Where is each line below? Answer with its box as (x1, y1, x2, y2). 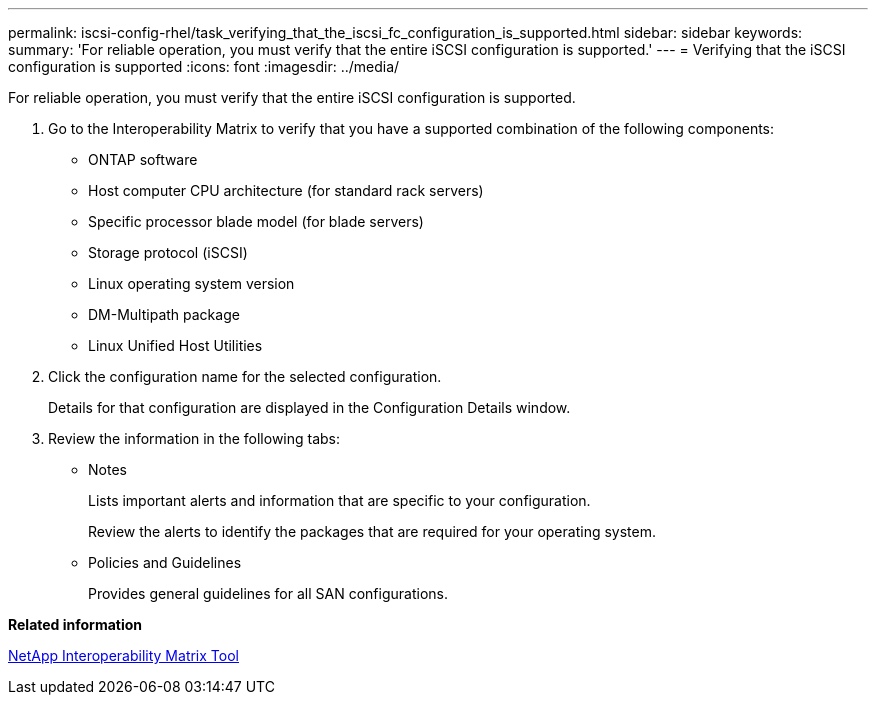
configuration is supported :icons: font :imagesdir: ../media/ (8, 58, 400, 75)
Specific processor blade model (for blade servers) (88, 213, 424, 230)
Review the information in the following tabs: (48, 430, 341, 447)
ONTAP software (88, 151, 198, 168)
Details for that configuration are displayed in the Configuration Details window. (48, 399, 571, 416)
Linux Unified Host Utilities (88, 337, 263, 354)
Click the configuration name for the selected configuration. (48, 368, 442, 385)
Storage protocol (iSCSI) (88, 244, 248, 261)
